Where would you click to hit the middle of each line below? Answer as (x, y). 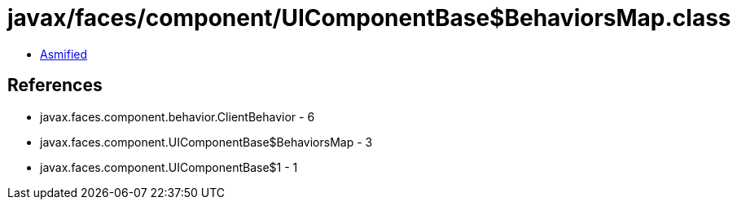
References (55, 85)
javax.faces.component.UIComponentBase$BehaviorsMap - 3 (206, 142)
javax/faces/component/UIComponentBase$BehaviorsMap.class (369, 18)
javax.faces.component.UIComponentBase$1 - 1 (169, 167)
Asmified (64, 54)
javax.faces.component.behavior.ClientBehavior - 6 (178, 116)
